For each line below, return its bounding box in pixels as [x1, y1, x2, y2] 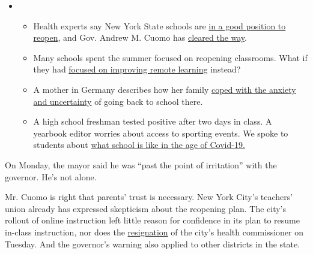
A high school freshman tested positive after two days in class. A [33, 115, 272, 128]
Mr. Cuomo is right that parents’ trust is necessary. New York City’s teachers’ [5, 190, 293, 203]
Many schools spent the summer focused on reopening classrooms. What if [33, 51, 308, 63]
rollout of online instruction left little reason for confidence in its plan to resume [5, 214, 300, 226]
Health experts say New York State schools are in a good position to [33, 19, 286, 32]
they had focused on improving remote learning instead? [33, 63, 241, 75]
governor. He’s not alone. [5, 170, 97, 183]
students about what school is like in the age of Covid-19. [33, 138, 245, 151]
